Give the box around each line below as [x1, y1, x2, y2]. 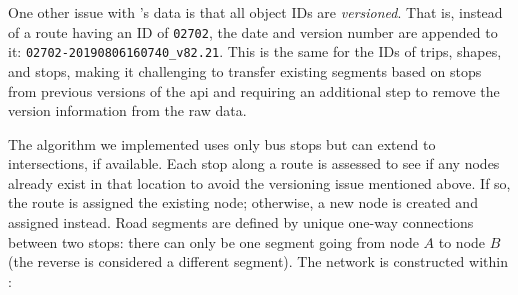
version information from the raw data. [8, 100, 247, 121]
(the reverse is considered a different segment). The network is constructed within [8, 251, 508, 272]
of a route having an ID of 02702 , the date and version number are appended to [8, 21, 498, 42]
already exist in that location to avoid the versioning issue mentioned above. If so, [8, 172, 511, 193]
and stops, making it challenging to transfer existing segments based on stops [8, 60, 482, 81]
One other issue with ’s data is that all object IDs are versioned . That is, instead [8, 2, 503, 22]
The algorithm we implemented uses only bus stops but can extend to [8, 133, 436, 154]
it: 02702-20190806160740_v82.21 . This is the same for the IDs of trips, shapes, [8, 41, 502, 62]
